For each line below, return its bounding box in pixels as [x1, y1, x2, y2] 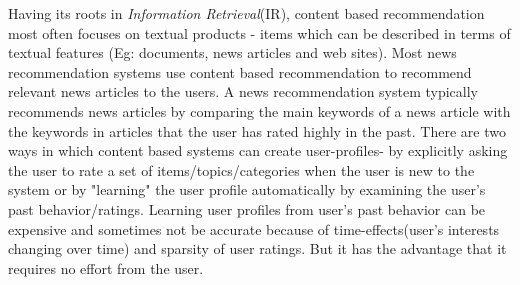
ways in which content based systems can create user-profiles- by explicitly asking [8, 140, 508, 161]
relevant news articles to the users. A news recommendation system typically [8, 81, 479, 102]
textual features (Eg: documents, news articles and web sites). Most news [8, 42, 457, 63]
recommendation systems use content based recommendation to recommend [8, 61, 472, 82]
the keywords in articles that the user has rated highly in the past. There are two [8, 120, 506, 141]
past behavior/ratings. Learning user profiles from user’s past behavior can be [8, 198, 486, 219]
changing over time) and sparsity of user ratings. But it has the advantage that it [8, 238, 507, 259]
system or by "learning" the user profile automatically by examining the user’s [8, 179, 486, 200]
